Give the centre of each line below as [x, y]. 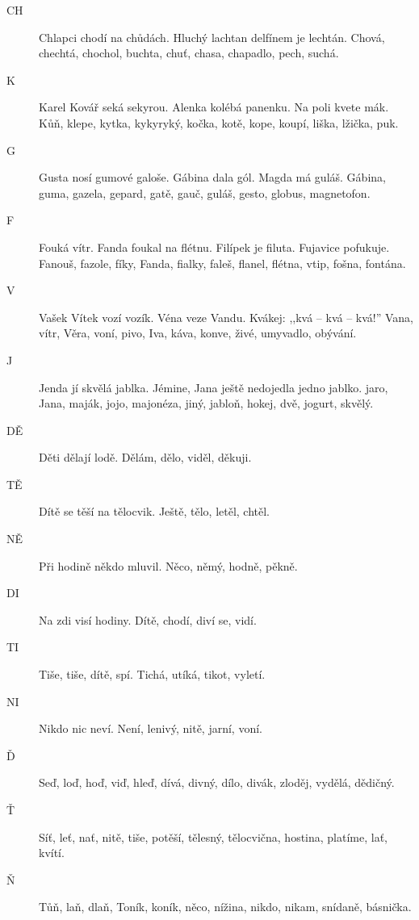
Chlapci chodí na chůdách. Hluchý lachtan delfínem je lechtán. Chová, [212, 37]
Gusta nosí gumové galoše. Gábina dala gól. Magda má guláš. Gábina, [212, 177]
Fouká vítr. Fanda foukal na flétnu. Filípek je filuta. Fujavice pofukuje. [214, 247]
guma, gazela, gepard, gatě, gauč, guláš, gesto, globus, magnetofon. [205, 192]
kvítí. [52, 853]
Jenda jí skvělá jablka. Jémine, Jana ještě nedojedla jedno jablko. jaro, [214, 387]
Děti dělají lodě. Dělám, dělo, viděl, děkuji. [145, 457]
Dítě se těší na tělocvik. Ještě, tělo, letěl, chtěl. [155, 511]
